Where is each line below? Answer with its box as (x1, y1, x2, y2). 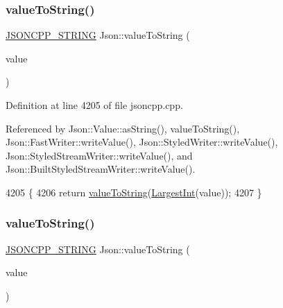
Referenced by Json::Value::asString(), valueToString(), (6, 121, 240, 135)
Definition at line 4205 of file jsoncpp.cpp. (6, 98, 183, 112)
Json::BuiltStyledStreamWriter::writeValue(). (6, 162, 196, 176)
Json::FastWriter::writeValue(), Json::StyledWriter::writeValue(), (6, 135, 278, 149)
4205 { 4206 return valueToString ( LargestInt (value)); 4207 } (6, 185, 262, 199)
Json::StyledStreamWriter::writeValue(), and (6, 148, 193, 162)
